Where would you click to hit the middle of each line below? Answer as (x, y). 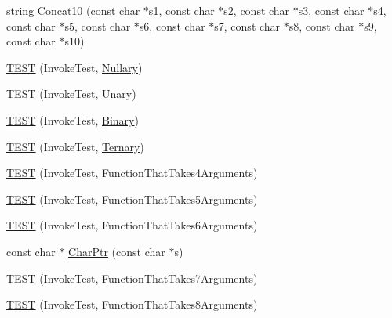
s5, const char (98, 25)
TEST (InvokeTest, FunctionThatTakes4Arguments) (132, 173)
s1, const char (181, 10)
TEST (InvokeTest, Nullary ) (74, 67)
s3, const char (331, 10)
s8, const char (322, 25)
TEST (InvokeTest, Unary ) (71, 94)
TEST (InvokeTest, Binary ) (73, 119)
